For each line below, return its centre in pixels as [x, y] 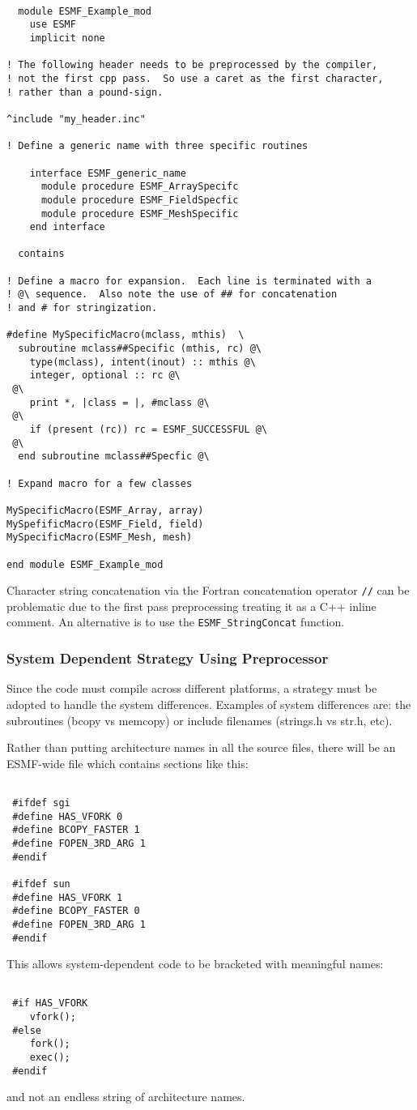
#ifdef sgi [41, 803]
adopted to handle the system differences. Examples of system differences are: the [209, 704]
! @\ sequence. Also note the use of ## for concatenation [172, 295]
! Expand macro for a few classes [100, 483]
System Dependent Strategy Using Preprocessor [168, 658]
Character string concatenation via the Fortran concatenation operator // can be [208, 590]
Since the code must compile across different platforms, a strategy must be [192, 688]
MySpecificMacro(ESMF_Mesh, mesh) [100, 538]
